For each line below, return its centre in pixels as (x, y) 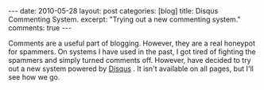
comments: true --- (40, 28)
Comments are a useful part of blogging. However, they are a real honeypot (132, 43)
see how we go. (34, 77)
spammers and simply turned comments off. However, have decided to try (130, 60)
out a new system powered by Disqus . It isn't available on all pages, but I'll (131, 68)
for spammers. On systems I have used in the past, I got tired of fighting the (132, 52)
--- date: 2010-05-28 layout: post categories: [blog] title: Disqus (113, 11)
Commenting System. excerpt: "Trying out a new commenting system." (124, 19)
